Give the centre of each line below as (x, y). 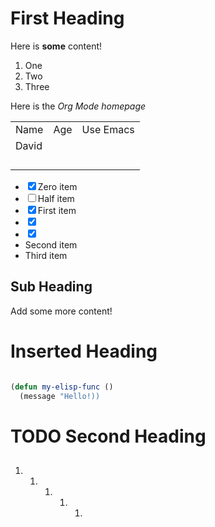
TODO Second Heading (108, 436)
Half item (56, 198)
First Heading (67, 18)
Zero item (57, 186)
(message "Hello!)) (60, 396)
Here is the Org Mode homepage (78, 106)
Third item (46, 255)
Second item (51, 244)
